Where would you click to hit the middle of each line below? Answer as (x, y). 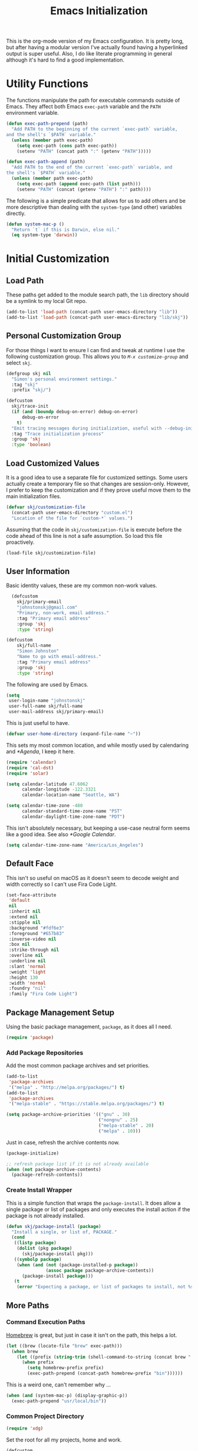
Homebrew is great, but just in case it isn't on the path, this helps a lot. (92, 1335)
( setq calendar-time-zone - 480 (44, 806)
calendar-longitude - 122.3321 (59, 789)
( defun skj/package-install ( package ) (54, 1226)
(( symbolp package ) (38, 1259)
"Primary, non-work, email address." (63, 613)
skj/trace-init (30, 407)
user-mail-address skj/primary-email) (56, 712)
